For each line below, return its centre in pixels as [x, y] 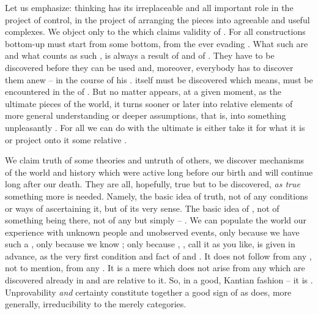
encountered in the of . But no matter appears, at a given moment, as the [143, 92]
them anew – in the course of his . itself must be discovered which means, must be [159, 79]
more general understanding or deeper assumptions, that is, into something [146, 115]
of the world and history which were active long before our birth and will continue [159, 172]
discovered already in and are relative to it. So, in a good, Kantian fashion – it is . [159, 280]
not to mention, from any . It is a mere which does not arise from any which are [155, 268]
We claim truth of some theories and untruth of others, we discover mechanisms [155, 160]
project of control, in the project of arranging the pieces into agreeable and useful [157, 19]
